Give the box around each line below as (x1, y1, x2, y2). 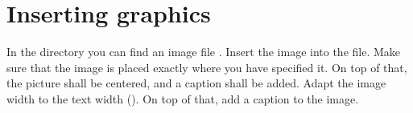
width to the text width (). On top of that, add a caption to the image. (6, 90, 359, 107)
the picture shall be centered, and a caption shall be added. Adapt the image (6, 75, 386, 91)
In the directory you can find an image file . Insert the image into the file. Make (6, 43, 401, 60)
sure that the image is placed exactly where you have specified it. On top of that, (6, 59, 407, 75)
